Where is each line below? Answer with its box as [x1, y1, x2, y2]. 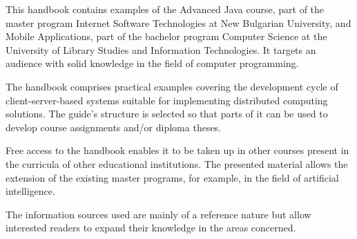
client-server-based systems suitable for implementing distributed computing [6, 93, 328, 107]
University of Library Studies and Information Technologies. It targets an [6, 42, 316, 57]
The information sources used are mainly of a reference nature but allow [6, 207, 311, 221]
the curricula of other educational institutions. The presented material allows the [6, 156, 348, 171]
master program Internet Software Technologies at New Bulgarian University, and [6, 15, 351, 30]
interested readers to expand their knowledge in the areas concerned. [6, 220, 296, 235]
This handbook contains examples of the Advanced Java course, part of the [6, 2, 325, 16]
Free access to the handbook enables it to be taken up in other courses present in [6, 143, 349, 157]
